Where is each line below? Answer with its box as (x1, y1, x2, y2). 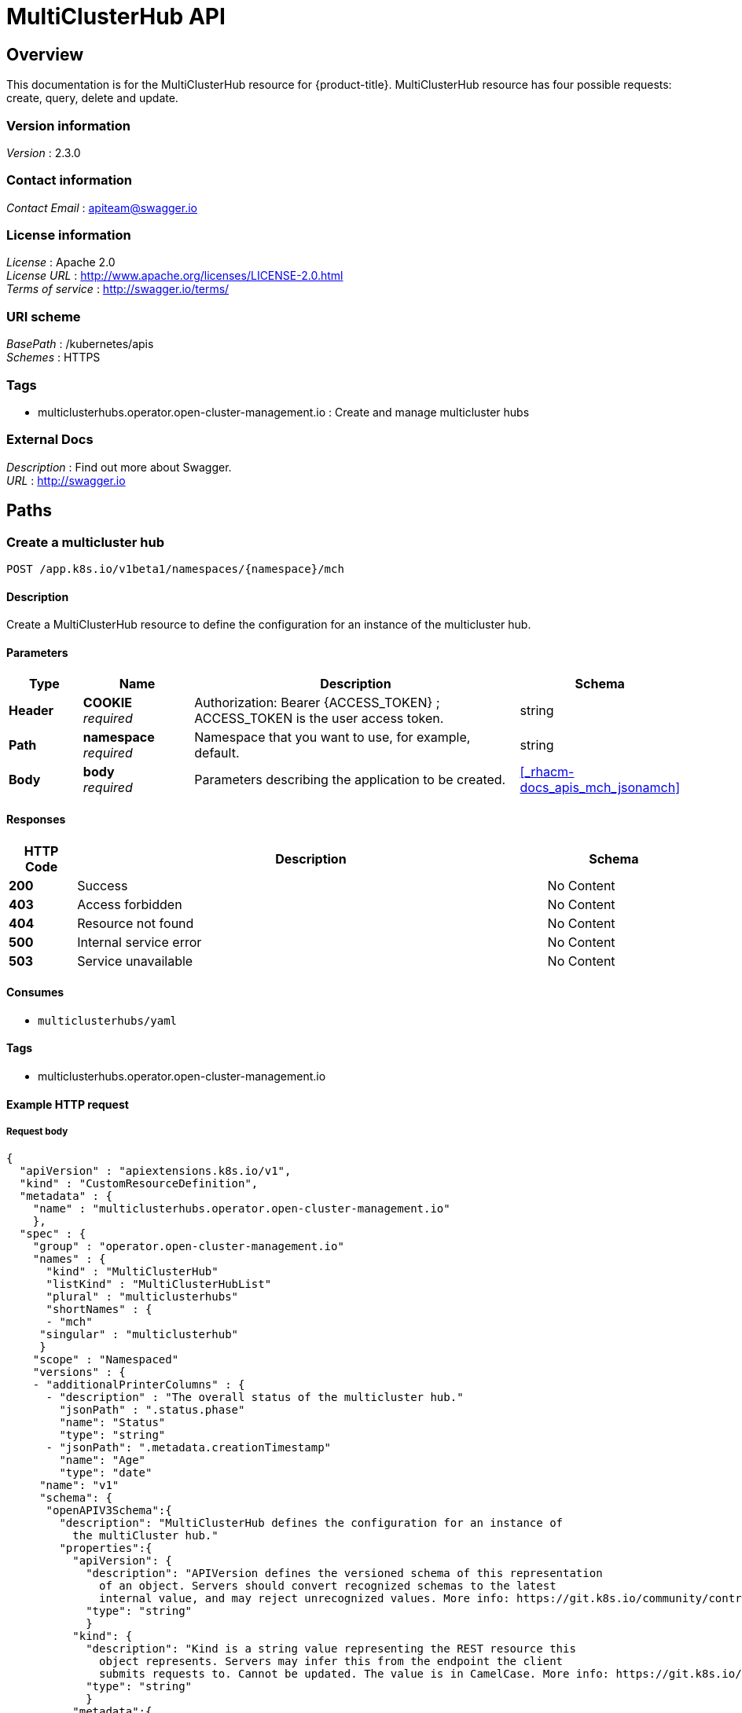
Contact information (6, 172, 133, 189)
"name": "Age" (59, 1454, 146, 1467)
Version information (6, 117, 130, 134)
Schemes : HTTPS (6, 350, 101, 365)
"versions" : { (32, 1366, 126, 1379)
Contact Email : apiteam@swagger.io (6, 200, 197, 215)
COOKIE (83, 695, 133, 711)
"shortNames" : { (46, 1303, 152, 1316)
